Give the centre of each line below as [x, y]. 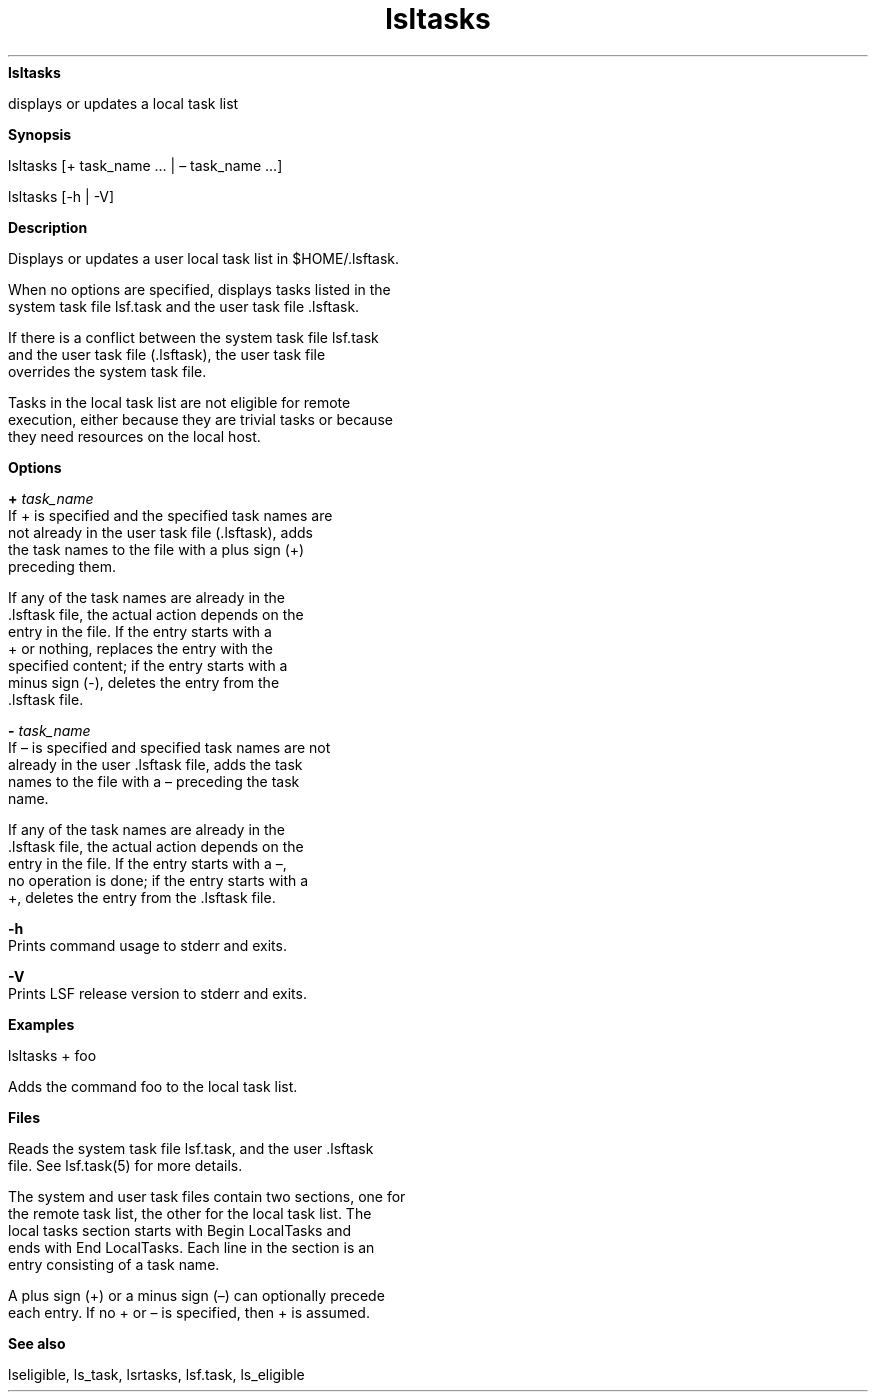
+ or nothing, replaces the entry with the [140, 648]
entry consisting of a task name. [114, 1264]
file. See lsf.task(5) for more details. [125, 1165]
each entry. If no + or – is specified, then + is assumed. [189, 1312]
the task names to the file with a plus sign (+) [156, 549]
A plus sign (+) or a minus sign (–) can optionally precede [196, 1295]
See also [37, 1343]
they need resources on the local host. [134, 436]
